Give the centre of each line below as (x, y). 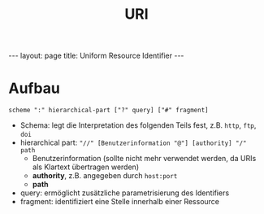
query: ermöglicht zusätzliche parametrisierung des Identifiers (125, 193)
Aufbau (35, 88)
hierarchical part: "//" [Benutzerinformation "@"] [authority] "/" (133, 142)
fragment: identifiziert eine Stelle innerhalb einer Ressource (120, 202)
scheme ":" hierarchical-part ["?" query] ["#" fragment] (108, 111)
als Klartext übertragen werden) (86, 167)
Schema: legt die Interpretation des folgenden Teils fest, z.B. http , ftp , (138, 125)
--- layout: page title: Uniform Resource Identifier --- (96, 56)
